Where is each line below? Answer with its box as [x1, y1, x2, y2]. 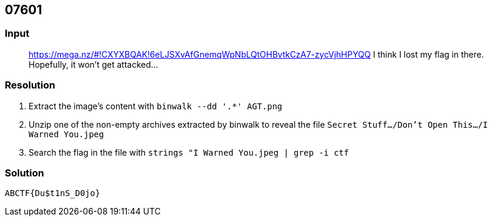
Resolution [5, 79, 55, 91]
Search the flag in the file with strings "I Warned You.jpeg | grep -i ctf [29, 147, 349, 157]
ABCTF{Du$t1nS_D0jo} [5, 188, 101, 198]
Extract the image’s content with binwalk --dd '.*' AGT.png [29, 100, 282, 111]
